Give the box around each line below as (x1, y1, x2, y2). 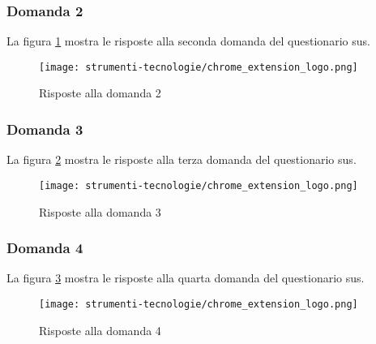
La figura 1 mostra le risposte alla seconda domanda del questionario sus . (6, 32, 370, 49)
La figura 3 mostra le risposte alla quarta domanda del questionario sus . (6, 269, 365, 286)
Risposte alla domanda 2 (39, 84, 161, 101)
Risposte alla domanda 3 (39, 203, 161, 220)
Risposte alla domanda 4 (39, 321, 161, 338)
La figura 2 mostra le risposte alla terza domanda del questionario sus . (6, 151, 357, 168)
